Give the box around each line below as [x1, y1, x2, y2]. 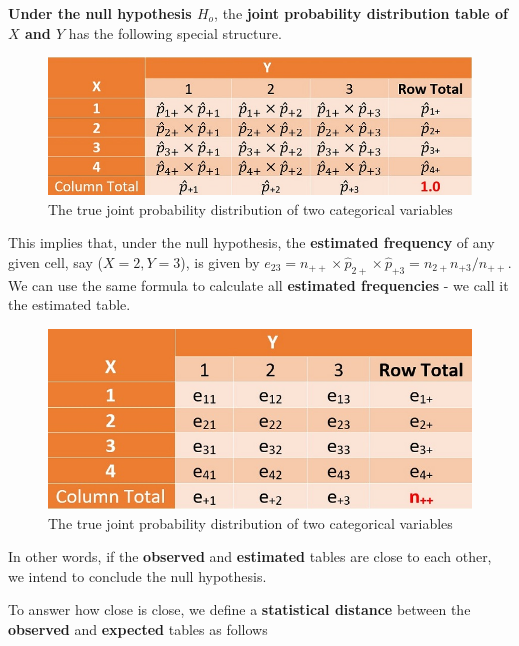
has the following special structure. [68, 22, 282, 43]
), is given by [180, 251, 260, 272]
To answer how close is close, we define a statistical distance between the [8, 599, 471, 620]
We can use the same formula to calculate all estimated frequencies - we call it [8, 274, 509, 295]
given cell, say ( [8, 251, 103, 272]
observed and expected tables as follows [8, 618, 268, 639]
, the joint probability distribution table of [214, 3, 509, 23]
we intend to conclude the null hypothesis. [8, 565, 267, 586]
